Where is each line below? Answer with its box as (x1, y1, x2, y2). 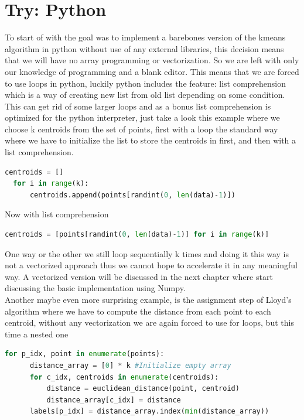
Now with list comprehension (5, 208, 109, 220)
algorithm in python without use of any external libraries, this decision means (5, 42, 284, 54)
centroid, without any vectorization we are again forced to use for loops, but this (5, 316, 294, 329)
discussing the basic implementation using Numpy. (5, 282, 186, 294)
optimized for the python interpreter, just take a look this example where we (5, 111, 280, 124)
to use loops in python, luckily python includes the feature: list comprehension (5, 77, 286, 89)
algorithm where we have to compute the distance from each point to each (5, 305, 271, 317)
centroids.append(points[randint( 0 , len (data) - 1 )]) (29, 190, 235, 199)
